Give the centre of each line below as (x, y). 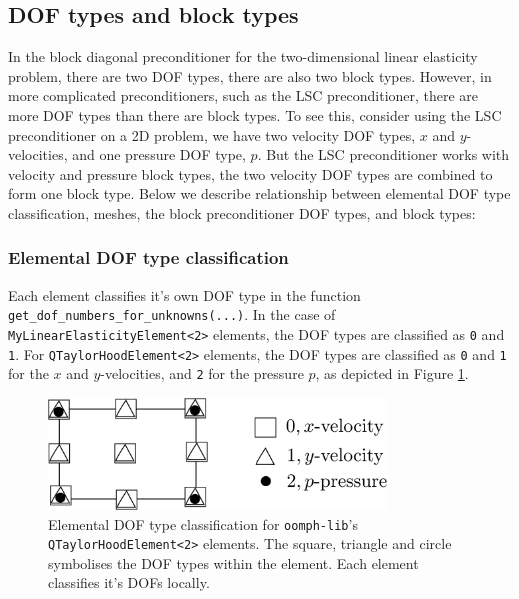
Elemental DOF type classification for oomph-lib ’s (203, 523)
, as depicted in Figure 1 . (392, 373)
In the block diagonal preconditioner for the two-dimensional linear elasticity (243, 56)
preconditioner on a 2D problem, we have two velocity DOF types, (212, 134)
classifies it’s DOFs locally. (129, 582)
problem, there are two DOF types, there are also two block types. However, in (250, 75)
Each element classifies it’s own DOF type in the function (184, 294)
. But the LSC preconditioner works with (383, 154)
